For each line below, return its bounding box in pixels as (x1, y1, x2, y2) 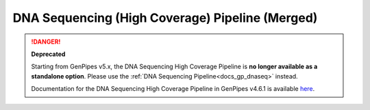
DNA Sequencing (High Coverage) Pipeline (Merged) (12, 10, 318, 25)
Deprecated (31, 50, 66, 58)
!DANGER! (31, 38, 61, 46)
